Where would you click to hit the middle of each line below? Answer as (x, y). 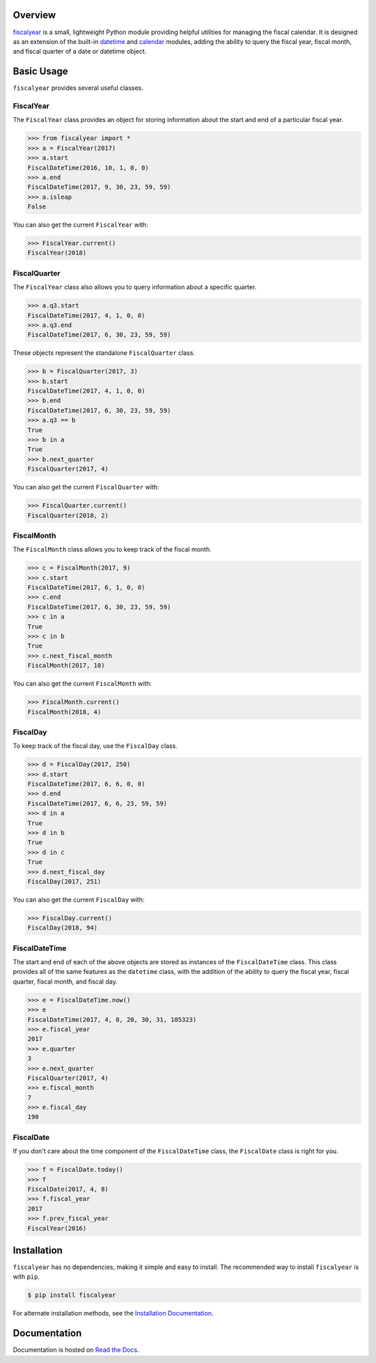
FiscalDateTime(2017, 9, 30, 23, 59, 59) (99, 187)
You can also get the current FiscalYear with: (81, 225)
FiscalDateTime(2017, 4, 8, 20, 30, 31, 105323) (112, 1019)
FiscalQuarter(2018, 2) (68, 515)
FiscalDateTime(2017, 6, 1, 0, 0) (86, 588)
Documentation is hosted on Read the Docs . (76, 1350)
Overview (34, 15)
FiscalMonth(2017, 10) (66, 665)
